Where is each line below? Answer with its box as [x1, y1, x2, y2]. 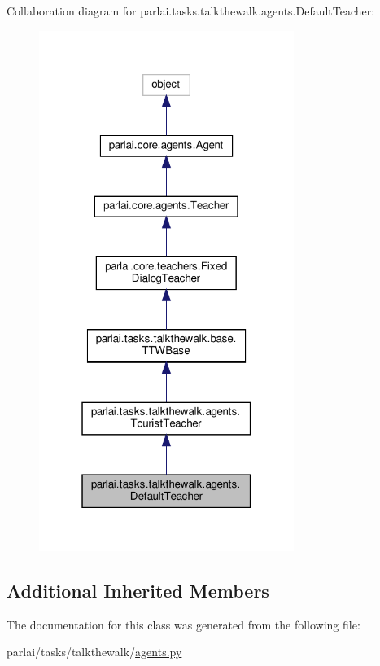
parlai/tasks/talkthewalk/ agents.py [7, 643, 182, 660]
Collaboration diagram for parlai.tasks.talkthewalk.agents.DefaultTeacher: [7, 2, 375, 19]
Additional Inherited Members [7, 578, 269, 603]
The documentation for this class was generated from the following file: [7, 616, 360, 633]
